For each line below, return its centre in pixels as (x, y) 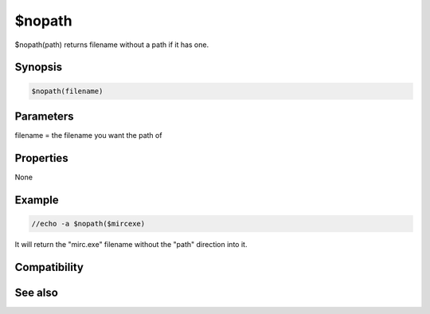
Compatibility (49, 267)
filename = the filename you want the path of (88, 135)
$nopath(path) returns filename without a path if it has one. (112, 45)
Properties (41, 158)
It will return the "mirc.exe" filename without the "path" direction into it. (131, 244)
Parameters (44, 116)
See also (37, 292)
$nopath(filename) (67, 91)
